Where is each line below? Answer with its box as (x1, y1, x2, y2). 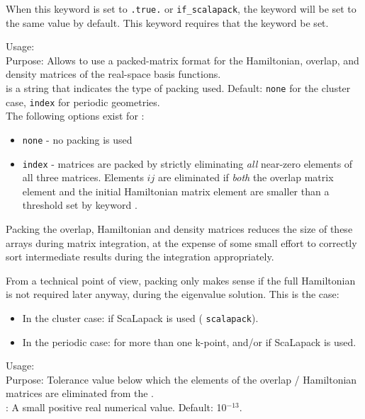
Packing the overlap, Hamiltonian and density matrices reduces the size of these (6, 222, 353, 236)
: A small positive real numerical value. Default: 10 (6, 400, 227, 415)
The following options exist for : (6, 108, 145, 123)
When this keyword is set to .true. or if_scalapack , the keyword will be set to (6, 1, 356, 16)
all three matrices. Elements (22, 170, 144, 185)
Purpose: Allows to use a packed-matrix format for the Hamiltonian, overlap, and (6, 52, 359, 67)
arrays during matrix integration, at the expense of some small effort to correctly (6, 235, 357, 250)
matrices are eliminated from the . (6, 386, 155, 401)
